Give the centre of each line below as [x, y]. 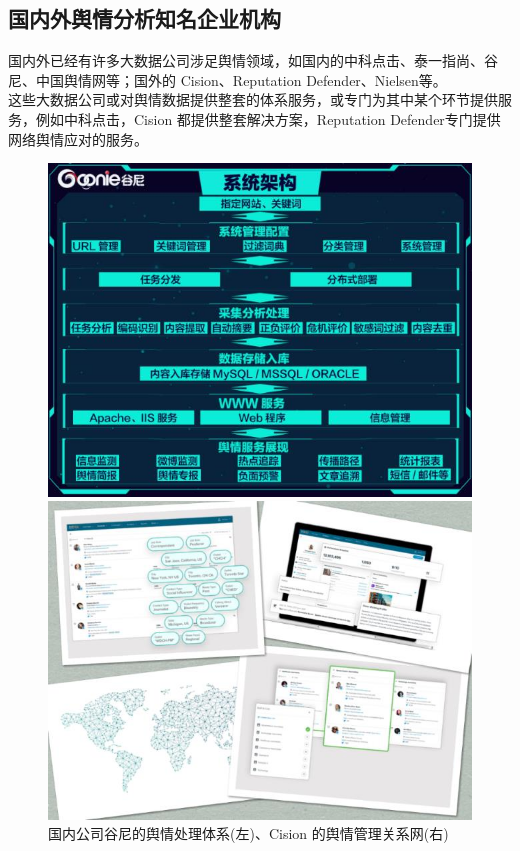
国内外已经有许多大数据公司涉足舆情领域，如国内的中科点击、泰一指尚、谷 [253, 60]
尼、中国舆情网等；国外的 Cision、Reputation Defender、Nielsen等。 [227, 79]
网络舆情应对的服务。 [78, 138]
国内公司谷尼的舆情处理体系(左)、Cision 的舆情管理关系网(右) [248, 833]
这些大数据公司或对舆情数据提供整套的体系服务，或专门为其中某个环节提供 [253, 99]
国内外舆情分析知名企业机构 [144, 18]
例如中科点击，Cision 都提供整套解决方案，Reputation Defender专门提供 [268, 118]
